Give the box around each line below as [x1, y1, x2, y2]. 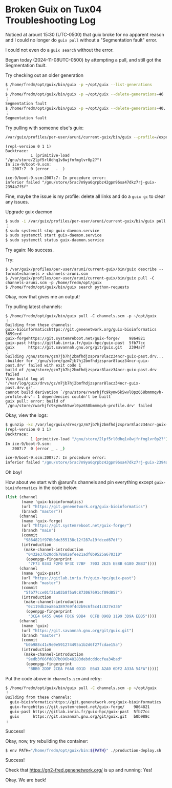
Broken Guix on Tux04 [5, 4, 102, 15]
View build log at [5, 376, 45, 381]
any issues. [5, 198, 29, 205]
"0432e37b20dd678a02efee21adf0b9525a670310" [26, 552, 123, 557]
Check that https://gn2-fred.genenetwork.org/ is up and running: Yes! [5, 767, 153, 773]
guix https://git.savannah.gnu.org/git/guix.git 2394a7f [5, 345, 145, 350]
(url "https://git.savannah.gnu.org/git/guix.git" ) [21, 628, 134, 633]
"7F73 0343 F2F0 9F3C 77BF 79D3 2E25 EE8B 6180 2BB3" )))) [28, 561, 157, 567]
